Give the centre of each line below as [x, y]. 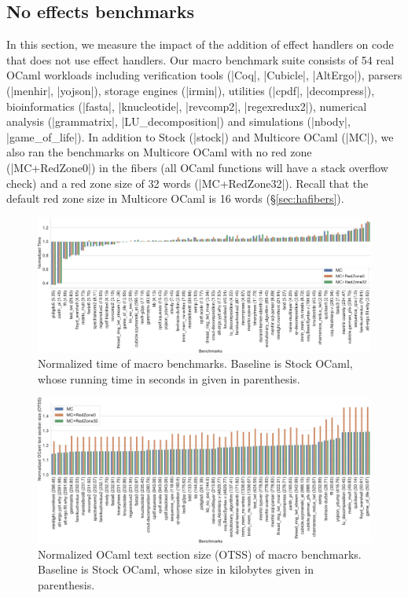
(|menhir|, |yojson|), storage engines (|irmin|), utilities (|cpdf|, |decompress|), [191, 90]
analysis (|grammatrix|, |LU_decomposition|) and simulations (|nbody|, [178, 121]
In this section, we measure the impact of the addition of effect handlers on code [200, 44]
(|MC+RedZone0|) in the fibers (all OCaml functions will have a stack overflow [197, 167]
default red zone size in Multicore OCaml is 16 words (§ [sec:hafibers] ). [175, 198]
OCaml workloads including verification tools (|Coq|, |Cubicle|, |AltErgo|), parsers [204, 75]
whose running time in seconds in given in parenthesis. [169, 378]
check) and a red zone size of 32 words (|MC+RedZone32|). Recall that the [187, 183]
